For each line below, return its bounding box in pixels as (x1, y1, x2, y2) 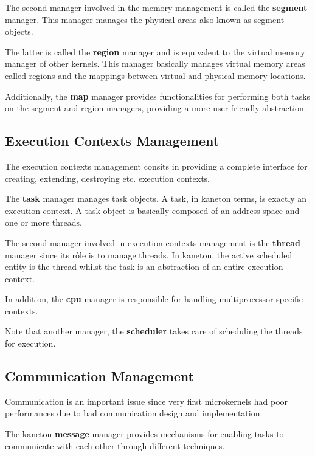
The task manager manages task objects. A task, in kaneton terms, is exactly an (5, 192, 307, 205)
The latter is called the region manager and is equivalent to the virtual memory (5, 45, 305, 58)
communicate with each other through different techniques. (5, 439, 225, 452)
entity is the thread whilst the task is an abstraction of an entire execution (5, 260, 283, 273)
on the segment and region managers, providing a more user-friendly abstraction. (5, 102, 306, 114)
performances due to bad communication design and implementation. (5, 407, 263, 420)
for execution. (5, 337, 56, 350)
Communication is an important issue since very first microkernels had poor (5, 395, 288, 407)
